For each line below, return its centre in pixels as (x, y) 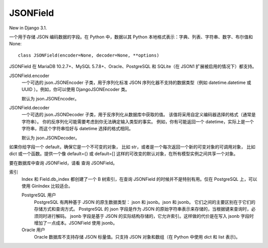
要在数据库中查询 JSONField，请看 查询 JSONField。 (63, 163)
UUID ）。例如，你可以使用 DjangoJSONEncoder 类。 (76, 89)
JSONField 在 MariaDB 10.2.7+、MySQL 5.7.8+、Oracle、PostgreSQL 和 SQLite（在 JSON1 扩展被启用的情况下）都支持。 (133, 67)
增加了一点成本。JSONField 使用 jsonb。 (76, 223)
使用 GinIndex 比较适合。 (47, 186)
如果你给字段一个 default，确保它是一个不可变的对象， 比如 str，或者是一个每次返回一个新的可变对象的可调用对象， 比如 (132, 147)
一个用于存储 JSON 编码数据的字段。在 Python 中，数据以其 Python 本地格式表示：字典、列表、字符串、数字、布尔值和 (131, 37)
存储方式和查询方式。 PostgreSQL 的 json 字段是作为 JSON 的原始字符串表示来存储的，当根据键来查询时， (143, 209)
